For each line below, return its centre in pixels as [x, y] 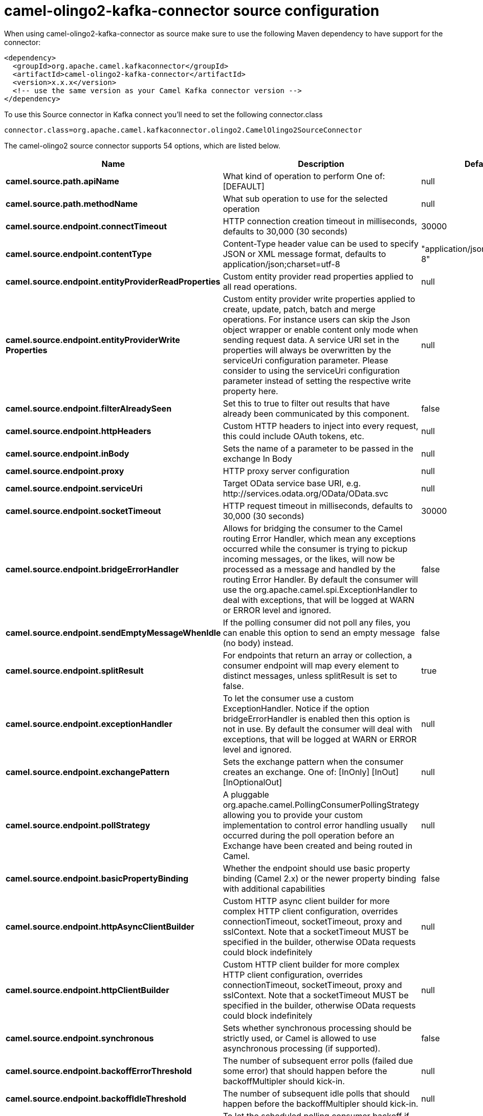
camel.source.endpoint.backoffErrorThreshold [99, 1071]
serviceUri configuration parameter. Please [305, 360]
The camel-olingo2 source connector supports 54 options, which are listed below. [142, 145]
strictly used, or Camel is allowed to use [300, 1038]
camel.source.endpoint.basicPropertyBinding [97, 878]
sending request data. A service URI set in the [311, 340]
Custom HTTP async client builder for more [306, 901]
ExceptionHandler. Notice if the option [296, 708]
